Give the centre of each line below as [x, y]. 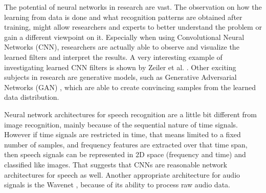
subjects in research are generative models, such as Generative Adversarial [120, 77]
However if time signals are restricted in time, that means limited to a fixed [123, 134]
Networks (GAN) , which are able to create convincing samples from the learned [130, 87]
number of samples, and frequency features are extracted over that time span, [126, 144]
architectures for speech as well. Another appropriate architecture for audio [122, 174]
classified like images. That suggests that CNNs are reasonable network [116, 164]
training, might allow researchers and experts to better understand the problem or [133, 27]
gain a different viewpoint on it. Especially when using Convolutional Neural [124, 37]
